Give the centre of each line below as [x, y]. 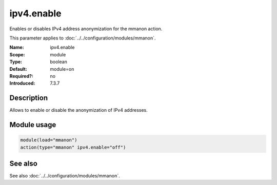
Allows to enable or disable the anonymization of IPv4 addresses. [79, 110]
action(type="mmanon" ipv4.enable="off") [73, 147]
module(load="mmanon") [49, 140]
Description [29, 98]
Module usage [33, 125]
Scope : [17, 54]
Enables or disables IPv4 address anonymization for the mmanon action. [86, 29]
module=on [62, 69]
